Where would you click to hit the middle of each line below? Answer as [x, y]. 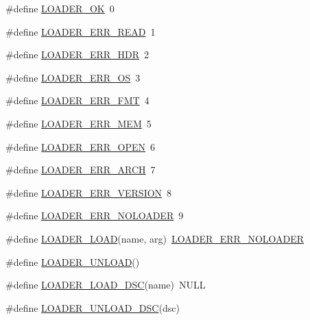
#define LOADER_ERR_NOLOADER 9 [95, 216]
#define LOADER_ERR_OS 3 [73, 77]
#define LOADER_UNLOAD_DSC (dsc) [93, 307]
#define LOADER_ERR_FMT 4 [77, 100]
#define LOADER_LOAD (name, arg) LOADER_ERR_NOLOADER [155, 238]
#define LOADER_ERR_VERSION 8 [89, 192]
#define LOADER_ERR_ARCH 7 [81, 170]
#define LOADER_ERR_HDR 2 [77, 54]
